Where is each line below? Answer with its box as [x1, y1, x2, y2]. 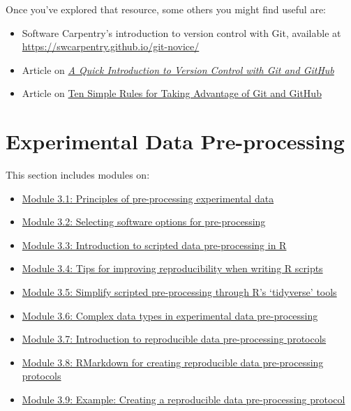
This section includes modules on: [6, 167, 150, 182]
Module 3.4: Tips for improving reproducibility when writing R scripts [22, 261, 323, 276]
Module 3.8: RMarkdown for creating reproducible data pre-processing [22, 354, 324, 369]
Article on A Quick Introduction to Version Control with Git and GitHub [22, 62, 334, 77]
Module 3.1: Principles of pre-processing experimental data [22, 190, 274, 205]
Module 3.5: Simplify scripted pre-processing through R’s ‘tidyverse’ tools [22, 285, 337, 299]
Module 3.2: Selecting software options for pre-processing [22, 214, 266, 229]
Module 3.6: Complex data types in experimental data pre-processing [22, 308, 318, 322]
